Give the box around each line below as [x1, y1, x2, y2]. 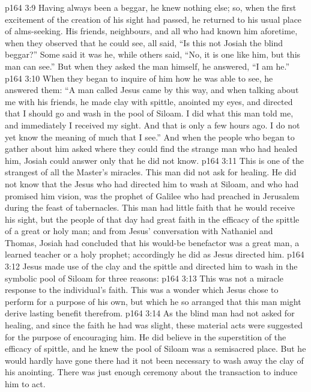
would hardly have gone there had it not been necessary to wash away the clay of [5, 354, 304, 366]
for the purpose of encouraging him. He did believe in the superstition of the [5, 330, 286, 343]
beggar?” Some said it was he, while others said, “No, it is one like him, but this [5, 48, 301, 61]
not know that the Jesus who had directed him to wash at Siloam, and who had [5, 177, 299, 190]
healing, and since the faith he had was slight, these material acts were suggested [5, 319, 303, 331]
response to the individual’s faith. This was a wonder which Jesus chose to [5, 283, 279, 296]
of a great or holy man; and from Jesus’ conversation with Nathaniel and [5, 225, 273, 237]
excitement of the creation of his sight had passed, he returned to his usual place [5, 13, 302, 25]
